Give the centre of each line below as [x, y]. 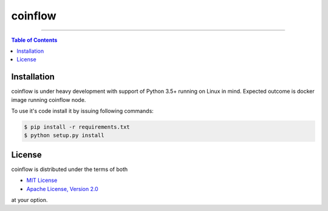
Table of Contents [34, 40]
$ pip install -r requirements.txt [77, 127]
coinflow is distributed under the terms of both [70, 169]
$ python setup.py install [64, 136]
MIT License [42, 180]
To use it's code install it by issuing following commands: [83, 111]
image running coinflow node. [49, 99]
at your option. [29, 200]
